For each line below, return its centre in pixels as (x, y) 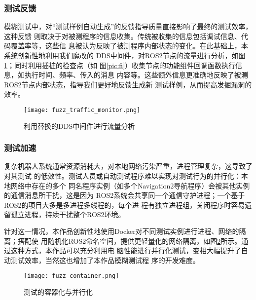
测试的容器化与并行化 (58, 292)
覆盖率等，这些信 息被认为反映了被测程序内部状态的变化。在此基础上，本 (129, 46)
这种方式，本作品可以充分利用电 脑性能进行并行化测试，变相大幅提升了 (126, 250)
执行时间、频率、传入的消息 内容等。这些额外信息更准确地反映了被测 (136, 75)
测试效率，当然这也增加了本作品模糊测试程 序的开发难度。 (105, 260)
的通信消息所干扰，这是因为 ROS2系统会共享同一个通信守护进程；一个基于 (125, 195)
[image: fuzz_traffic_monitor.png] (82, 110)
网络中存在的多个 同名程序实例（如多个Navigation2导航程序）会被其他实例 (130, 185)
